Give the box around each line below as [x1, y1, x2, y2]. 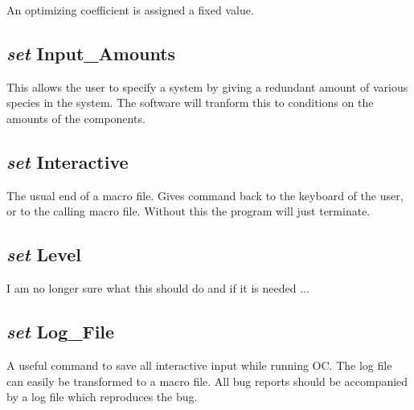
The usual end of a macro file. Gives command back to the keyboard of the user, [6, 187, 404, 203]
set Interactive [6, 149, 129, 174]
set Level [6, 242, 81, 267]
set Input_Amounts [6, 40, 176, 65]
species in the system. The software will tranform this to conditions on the [6, 94, 374, 111]
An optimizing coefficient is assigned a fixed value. [6, 2, 254, 18]
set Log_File [6, 319, 115, 344]
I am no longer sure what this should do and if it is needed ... [6, 280, 309, 297]
